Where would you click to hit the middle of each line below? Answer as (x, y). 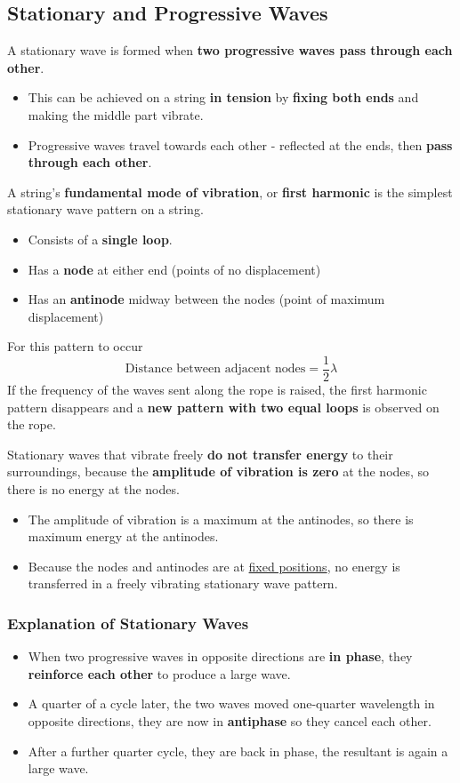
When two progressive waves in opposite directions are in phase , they (220, 656)
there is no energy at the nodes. (93, 488)
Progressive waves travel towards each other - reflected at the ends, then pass (240, 144)
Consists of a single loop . (100, 239)
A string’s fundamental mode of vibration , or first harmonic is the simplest (230, 192)
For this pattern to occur (75, 346)
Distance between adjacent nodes (215, 369)
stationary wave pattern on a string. (105, 209)
